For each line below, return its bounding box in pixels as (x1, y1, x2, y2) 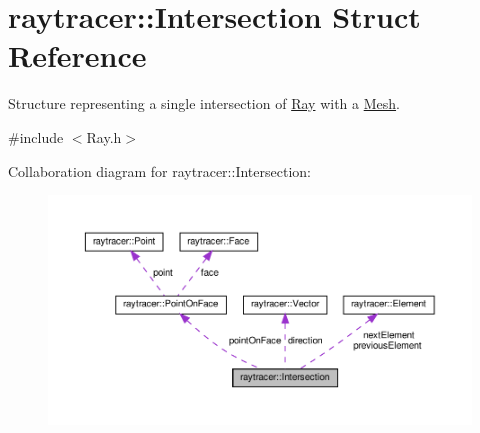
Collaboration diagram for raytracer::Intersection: (8, 160, 311, 181)
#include (8, 126, 64, 147)
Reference (8, 35, 147, 76)
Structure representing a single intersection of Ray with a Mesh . (8, 93, 400, 114)
